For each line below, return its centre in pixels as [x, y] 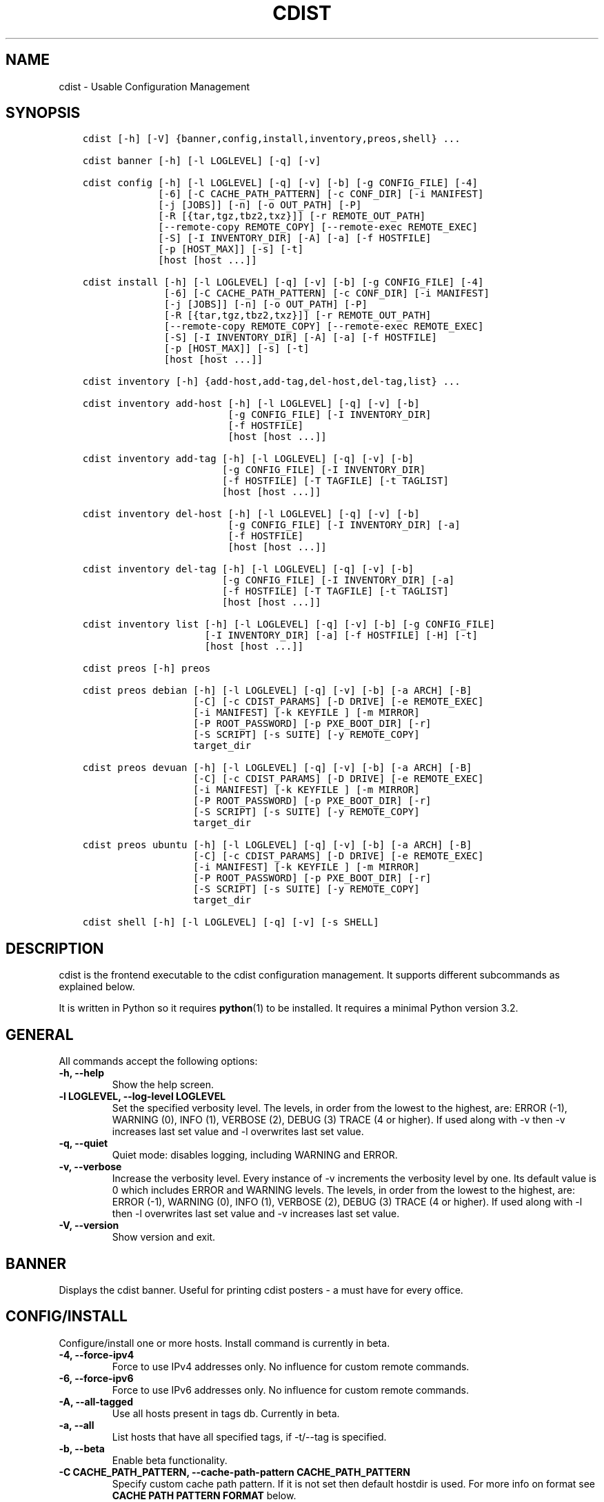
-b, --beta [82, 1448]
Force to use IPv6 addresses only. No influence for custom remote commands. [291, 1390]
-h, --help [81, 1073]
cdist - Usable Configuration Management [154, 86]
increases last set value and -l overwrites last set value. [238, 1132]
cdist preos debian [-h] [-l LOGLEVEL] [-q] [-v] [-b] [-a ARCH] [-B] [277, 691]
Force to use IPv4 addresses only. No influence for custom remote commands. [291, 1366]
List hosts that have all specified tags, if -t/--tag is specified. [249, 1436]
